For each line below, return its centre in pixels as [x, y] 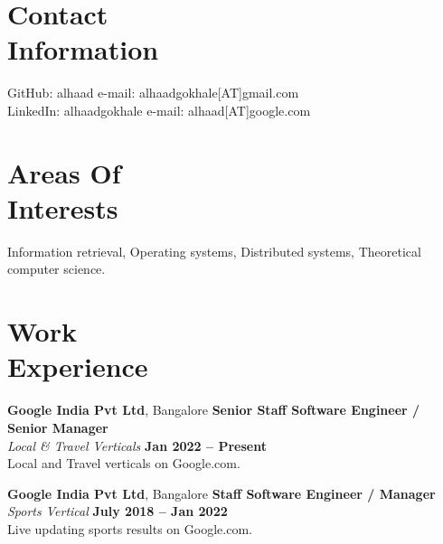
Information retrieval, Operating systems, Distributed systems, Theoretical [214, 251]
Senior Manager [58, 427]
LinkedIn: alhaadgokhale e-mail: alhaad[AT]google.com [159, 110]
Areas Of [64, 172]
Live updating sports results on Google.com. [130, 528]
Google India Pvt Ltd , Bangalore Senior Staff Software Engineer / [214, 410]
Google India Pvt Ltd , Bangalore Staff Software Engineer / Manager [221, 493]
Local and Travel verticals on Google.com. [124, 463]
